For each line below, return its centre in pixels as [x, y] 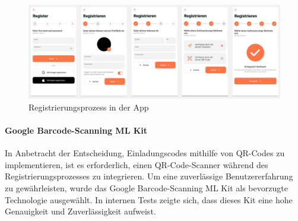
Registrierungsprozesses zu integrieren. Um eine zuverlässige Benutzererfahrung [149, 176]
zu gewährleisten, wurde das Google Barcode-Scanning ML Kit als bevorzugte [146, 187]
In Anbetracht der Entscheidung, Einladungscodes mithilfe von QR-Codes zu [145, 153]
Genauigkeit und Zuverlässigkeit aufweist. [80, 211]
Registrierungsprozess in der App [89, 107]
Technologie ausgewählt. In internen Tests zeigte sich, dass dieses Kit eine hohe [149, 199]
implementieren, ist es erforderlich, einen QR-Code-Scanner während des [137, 164]
